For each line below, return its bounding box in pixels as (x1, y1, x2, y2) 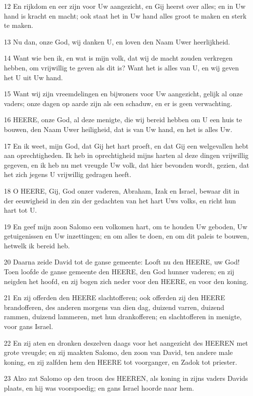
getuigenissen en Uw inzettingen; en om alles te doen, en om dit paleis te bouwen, (4, 231, 249, 241)
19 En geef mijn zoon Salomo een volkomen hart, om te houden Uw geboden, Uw (4, 221, 248, 231)
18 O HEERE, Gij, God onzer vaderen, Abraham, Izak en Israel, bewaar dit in (4, 185, 239, 196)
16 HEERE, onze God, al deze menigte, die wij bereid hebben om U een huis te (4, 114, 242, 125)
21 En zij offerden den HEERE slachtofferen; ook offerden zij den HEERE (4, 292, 225, 303)
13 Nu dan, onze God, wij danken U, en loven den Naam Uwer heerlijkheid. (4, 36, 230, 46)
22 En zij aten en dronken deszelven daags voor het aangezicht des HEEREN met (4, 337, 248, 348)
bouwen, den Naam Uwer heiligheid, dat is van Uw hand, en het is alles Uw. (4, 124, 232, 134)
